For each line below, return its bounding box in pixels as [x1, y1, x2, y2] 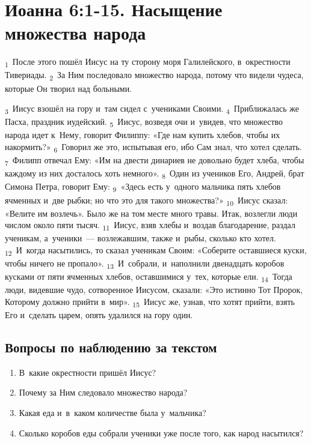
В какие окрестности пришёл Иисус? [19, 366, 156, 378]
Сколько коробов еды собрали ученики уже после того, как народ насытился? [19, 426, 304, 439]
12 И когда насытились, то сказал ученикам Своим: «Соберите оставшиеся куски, [5, 243, 307, 258]
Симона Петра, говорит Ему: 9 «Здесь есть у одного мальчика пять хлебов [5, 180, 281, 194]
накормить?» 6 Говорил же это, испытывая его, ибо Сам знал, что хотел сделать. [5, 140, 302, 154]
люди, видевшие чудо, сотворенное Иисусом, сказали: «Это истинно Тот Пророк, [5, 283, 303, 296]
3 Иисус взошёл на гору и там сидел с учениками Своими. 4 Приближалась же [5, 102, 299, 116]
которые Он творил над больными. [5, 82, 132, 94]
